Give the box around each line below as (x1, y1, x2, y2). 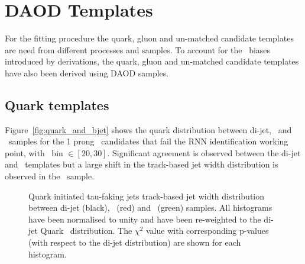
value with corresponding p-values (145, 224, 269, 237)
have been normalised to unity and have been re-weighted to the (28, 213, 261, 225)
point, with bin (5, 146, 63, 159)
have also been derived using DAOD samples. (5, 66, 169, 79)
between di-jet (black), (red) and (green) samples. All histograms (28, 201, 272, 214)
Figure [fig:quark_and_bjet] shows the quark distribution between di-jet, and (5, 123, 292, 136)
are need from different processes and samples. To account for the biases (5, 43, 271, 56)
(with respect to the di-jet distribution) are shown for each (28, 236, 241, 249)
